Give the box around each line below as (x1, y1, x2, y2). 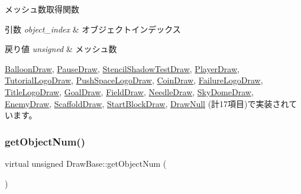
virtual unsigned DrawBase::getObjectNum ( (5, 157, 167, 169)
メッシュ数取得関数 (5, 3, 79, 15)
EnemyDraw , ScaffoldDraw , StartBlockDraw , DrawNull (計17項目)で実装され (5, 97, 289, 109)
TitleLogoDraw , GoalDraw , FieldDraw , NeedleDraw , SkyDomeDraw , (5, 85, 254, 98)
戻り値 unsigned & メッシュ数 (5, 43, 117, 55)
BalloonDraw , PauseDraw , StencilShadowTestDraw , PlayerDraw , (5, 62, 239, 75)
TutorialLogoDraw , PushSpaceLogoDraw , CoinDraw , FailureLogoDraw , (5, 74, 263, 86)
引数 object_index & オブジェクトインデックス (5, 22, 181, 35)
